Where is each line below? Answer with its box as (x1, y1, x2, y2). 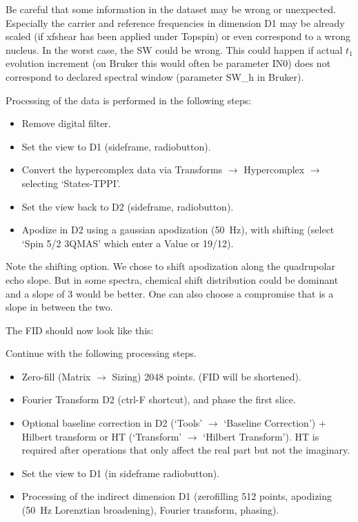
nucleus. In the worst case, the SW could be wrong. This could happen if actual (6, 42, 343, 57)
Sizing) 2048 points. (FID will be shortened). (112, 369, 301, 383)
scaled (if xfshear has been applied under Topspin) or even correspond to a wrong (6, 29, 350, 43)
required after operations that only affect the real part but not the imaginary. (21, 443, 350, 457)
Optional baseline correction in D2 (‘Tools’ (21, 416, 203, 430)
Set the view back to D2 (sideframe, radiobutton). (21, 199, 234, 213)
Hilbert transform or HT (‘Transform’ (21, 429, 182, 443)
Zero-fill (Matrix (21, 369, 91, 383)
